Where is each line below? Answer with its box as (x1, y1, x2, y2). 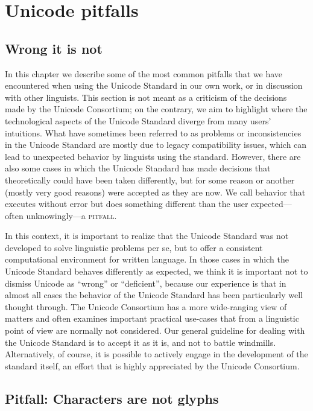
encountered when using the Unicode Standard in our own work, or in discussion (5, 79, 303, 92)
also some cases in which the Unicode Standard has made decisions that (5, 162, 271, 174)
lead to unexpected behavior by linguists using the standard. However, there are (5, 150, 301, 162)
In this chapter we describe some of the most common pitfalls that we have (5, 67, 283, 80)
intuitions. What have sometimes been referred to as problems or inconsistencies (5, 126, 302, 139)
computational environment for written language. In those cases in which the (5, 253, 289, 266)
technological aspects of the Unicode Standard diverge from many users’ (5, 114, 271, 127)
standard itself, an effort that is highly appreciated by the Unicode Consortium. (5, 359, 300, 372)
